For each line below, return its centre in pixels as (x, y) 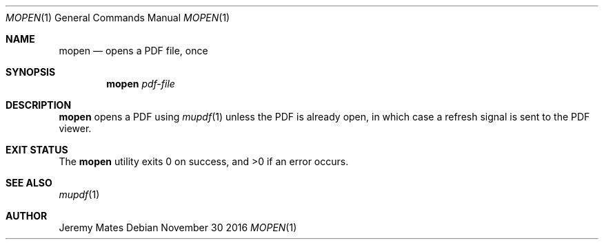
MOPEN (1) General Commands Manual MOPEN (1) (118, 18)
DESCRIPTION (39, 105)
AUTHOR (27, 216)
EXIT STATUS (37, 150)
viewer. (75, 128)
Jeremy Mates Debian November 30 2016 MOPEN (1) (178, 227)
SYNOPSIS (31, 72)
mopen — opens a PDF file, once (133, 51)
